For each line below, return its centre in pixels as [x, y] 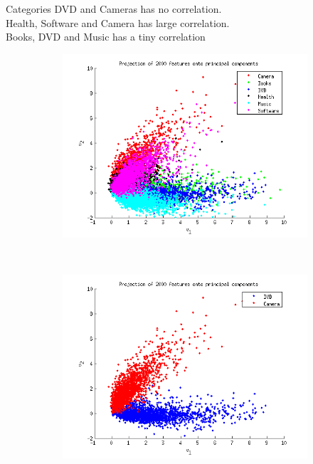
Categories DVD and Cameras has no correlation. [114, 9]
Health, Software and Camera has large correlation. [118, 22]
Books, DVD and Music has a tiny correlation [106, 37]
